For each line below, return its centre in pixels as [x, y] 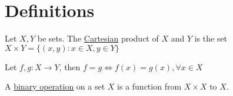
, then [70, 66]
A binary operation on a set [55, 86]
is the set [211, 38]
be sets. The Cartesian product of [98, 38]
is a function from [149, 86]
